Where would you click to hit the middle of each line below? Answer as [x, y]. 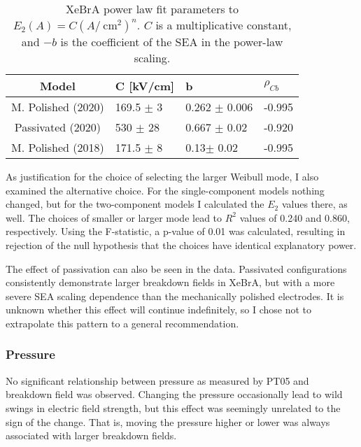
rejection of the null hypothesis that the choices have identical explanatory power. [181, 244]
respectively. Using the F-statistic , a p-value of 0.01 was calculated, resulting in [176, 231]
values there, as [314, 204]
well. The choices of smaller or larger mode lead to [114, 217]
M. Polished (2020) [58, 107]
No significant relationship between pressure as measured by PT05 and [157, 380]
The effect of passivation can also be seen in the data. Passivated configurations [176, 268]
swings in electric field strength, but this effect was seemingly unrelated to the [173, 407]
